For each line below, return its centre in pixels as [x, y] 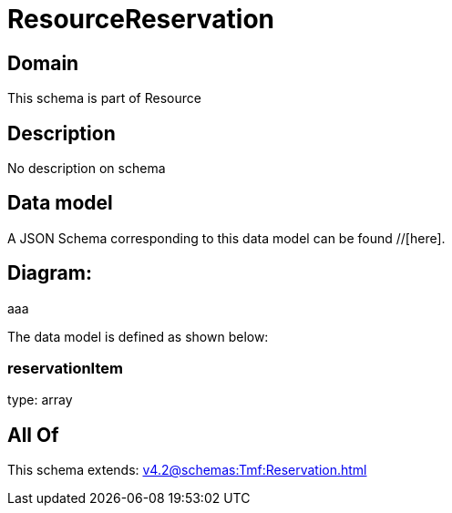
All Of [33, 435]
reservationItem [65, 369]
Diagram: [50, 273]
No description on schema [87, 169]
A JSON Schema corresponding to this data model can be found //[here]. [226, 238]
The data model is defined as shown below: [138, 336]
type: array [40, 400]
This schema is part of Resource [104, 98]
